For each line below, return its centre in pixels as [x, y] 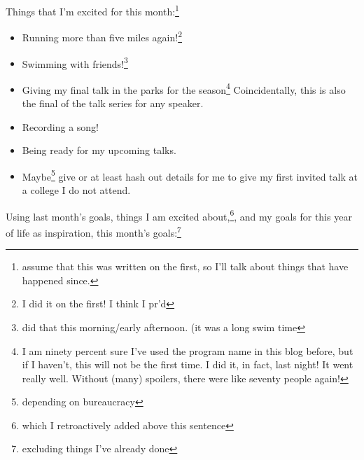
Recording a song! [60, 126]
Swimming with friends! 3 [75, 62]
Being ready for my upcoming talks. [99, 150]
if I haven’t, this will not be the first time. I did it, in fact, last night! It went [188, 364]
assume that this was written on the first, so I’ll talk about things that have [185, 266]
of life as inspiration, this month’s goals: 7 [93, 231]
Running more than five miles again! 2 [102, 36]
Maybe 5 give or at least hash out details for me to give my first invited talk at [190, 175]
